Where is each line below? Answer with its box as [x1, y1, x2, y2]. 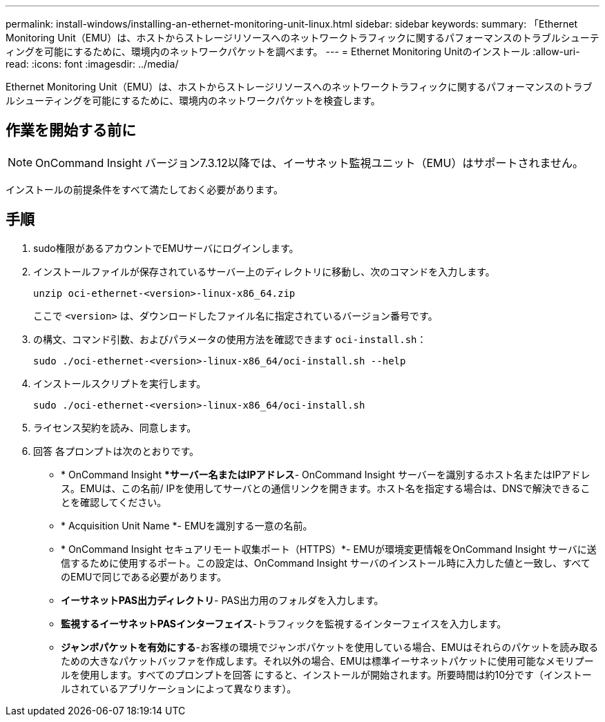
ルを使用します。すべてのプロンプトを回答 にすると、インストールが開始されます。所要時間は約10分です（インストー [61, 668, 592, 681]
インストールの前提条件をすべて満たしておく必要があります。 [6, 183, 283, 195]
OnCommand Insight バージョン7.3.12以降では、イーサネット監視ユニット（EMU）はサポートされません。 [35, 155, 584, 170]
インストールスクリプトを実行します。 [33, 377, 207, 389]
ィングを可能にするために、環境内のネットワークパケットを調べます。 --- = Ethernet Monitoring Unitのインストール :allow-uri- [6, 46, 580, 57]
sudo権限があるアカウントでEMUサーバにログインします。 [33, 242, 299, 254]
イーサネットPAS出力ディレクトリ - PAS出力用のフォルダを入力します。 [61, 594, 384, 606]
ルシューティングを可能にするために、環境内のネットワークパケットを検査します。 [6, 95, 381, 106]
